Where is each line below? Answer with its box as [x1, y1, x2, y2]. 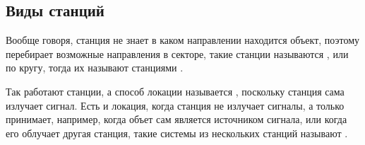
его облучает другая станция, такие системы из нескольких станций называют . [6, 125, 348, 140]
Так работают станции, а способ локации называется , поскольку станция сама [6, 83, 345, 98]
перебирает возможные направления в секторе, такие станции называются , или [6, 46, 349, 61]
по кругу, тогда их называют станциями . [6, 60, 184, 75]
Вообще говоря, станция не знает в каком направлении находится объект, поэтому [6, 33, 360, 47]
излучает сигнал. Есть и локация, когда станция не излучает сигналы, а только [6, 98, 345, 112]
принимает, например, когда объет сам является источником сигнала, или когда [6, 112, 347, 127]
